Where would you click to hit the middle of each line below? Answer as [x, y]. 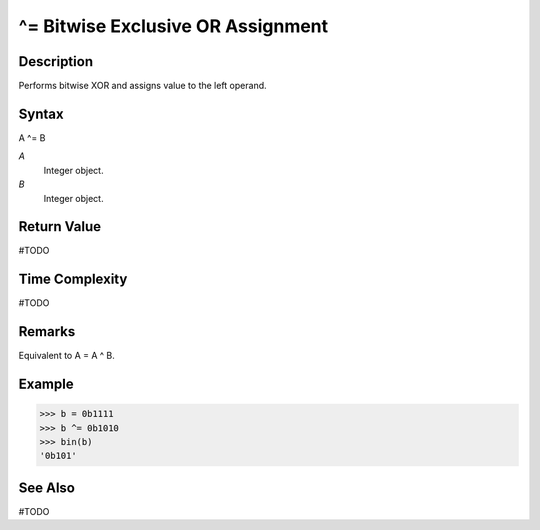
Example [46, 384]
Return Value [60, 226]
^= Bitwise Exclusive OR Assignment [173, 26]
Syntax [41, 113]
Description [56, 61]
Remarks [47, 331]
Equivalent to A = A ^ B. [66, 356]
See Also [46, 487]
